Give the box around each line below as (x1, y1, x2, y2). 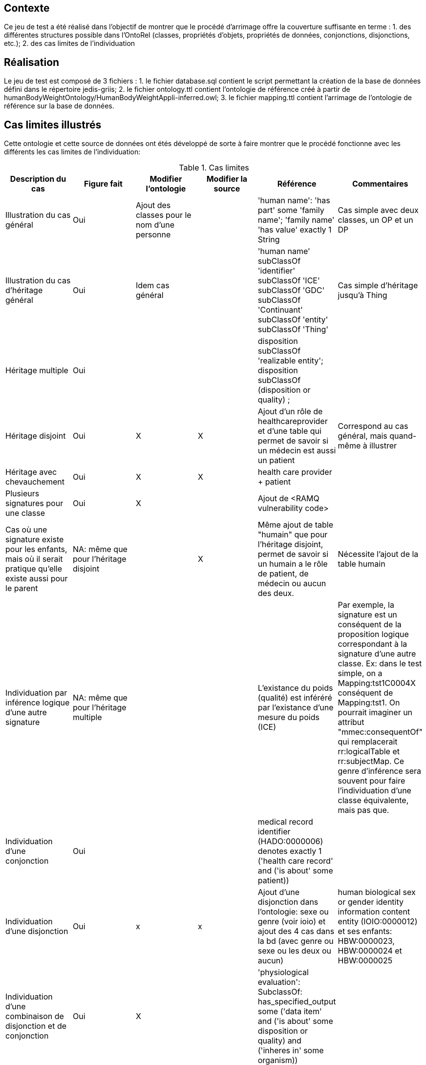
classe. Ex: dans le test (338, 659, 422, 669)
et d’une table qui (257, 426, 321, 436)
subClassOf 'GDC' (257, 285, 325, 296)
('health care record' (257, 856, 333, 866)
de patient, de (257, 569, 309, 579)
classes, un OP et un (338, 215, 413, 225)
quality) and (257, 1036, 301, 1046)
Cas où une (5, 525, 47, 535)
